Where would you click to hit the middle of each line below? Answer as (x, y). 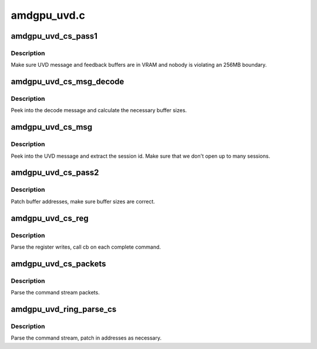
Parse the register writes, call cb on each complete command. (86, 247)
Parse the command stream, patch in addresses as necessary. (86, 338)
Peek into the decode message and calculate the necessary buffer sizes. (99, 110)
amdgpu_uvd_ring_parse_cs (64, 309)
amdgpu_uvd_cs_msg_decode (68, 82)
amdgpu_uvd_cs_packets (58, 264)
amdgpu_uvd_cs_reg (50, 218)
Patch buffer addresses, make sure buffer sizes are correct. (83, 201)
